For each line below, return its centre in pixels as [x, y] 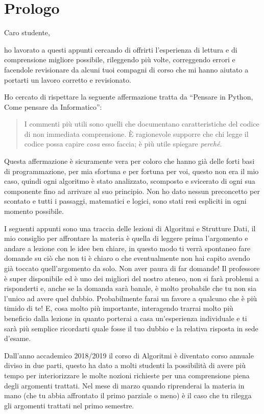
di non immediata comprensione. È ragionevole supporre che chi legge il [136, 133]
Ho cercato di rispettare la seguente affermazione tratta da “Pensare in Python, [129, 97]
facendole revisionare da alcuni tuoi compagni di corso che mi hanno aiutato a [126, 69]
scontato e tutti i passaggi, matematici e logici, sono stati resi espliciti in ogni [125, 201]
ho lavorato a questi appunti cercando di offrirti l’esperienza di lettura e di [121, 49]
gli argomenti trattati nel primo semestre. [69, 405]
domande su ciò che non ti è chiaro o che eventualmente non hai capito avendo [127, 258]
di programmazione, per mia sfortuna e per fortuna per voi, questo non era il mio [131, 171]
